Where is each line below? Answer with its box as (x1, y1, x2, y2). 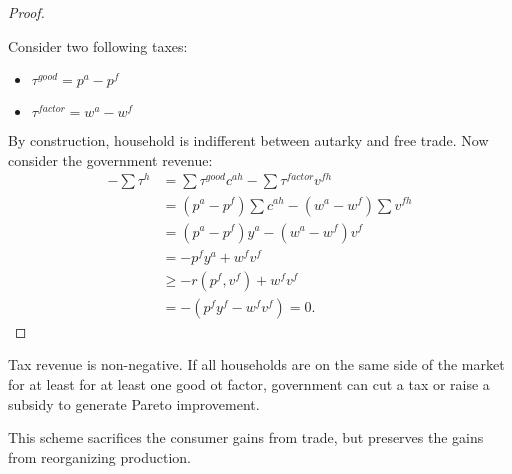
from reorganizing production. (8, 446, 191, 467)
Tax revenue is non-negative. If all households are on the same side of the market (8, 354, 505, 375)
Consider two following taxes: (8, 35, 188, 56)
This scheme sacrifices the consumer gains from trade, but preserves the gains (8, 427, 484, 448)
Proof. (8, 2, 45, 22)
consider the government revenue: (8, 149, 213, 170)
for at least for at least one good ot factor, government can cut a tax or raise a (8, 373, 490, 394)
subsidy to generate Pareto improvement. (8, 393, 260, 414)
